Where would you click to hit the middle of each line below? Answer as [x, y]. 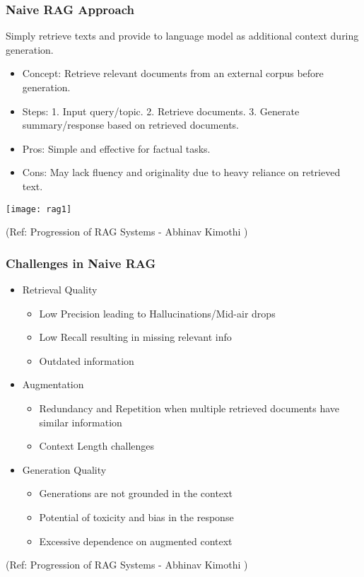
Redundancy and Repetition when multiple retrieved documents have [189, 408]
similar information [81, 422]
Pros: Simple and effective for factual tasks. [116, 148]
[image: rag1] [39, 209]
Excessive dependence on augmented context [136, 541]
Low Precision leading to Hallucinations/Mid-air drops [157, 313]
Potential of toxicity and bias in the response [136, 517]
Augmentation [53, 384]
